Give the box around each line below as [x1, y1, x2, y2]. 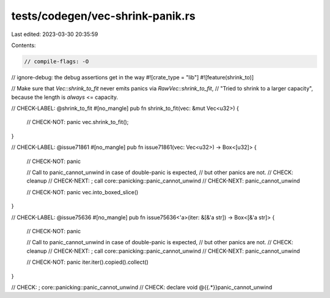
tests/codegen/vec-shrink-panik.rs [11, 9, 196, 23]
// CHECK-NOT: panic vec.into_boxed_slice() [26, 188, 139, 195]
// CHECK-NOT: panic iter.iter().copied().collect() [26, 258, 149, 266]
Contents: [11, 42, 36, 49]
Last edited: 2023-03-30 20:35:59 [11, 31, 98, 38]
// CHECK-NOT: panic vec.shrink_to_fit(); [26, 118, 129, 126]
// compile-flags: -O [24, 58, 89, 65]
